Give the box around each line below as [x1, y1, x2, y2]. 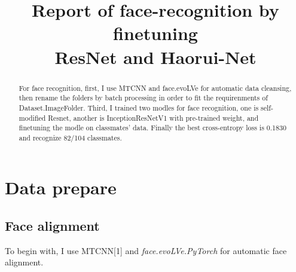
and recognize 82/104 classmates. [19, 132, 122, 142]
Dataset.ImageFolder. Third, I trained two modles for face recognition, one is [19, 102, 259, 112]
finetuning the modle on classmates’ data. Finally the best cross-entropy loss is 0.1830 [19, 123, 286, 133]
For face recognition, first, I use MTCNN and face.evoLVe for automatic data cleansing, [19, 82, 292, 93]
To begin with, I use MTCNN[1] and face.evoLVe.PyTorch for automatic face [5, 244, 287, 256]
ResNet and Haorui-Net [54, 44, 257, 69]
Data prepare [5, 175, 117, 200]
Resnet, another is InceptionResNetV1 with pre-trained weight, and [48, 112, 259, 123]
